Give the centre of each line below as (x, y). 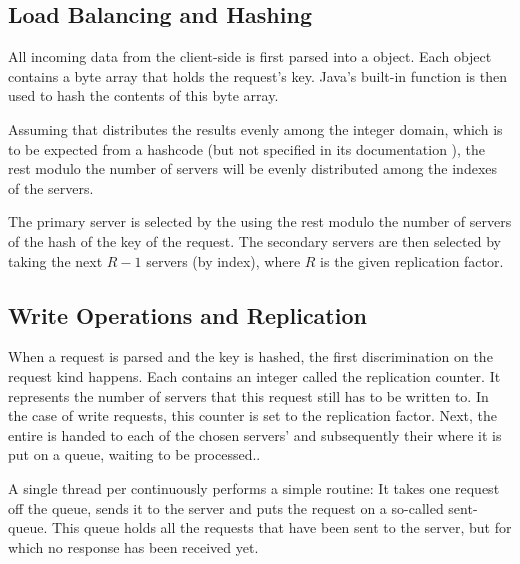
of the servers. (51, 187)
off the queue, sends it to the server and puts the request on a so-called (226, 507)
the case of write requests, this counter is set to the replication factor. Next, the (253, 415)
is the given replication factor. (412, 260)
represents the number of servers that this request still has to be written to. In (248, 395)
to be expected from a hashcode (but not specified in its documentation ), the (247, 148)
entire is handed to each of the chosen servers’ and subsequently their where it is (255, 434)
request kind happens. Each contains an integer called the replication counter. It (254, 375)
